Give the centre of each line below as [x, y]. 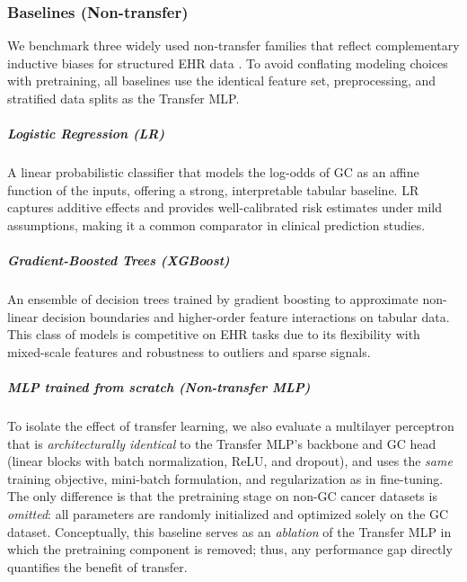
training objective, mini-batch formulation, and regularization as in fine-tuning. [225, 478]
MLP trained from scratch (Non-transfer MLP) [159, 387]
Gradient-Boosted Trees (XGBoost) [119, 260]
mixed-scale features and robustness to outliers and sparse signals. [189, 351]
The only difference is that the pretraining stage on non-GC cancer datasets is [222, 496]
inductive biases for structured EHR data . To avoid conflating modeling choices [228, 63]
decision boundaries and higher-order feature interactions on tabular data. [246, 316]
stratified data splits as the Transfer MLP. [123, 98]
